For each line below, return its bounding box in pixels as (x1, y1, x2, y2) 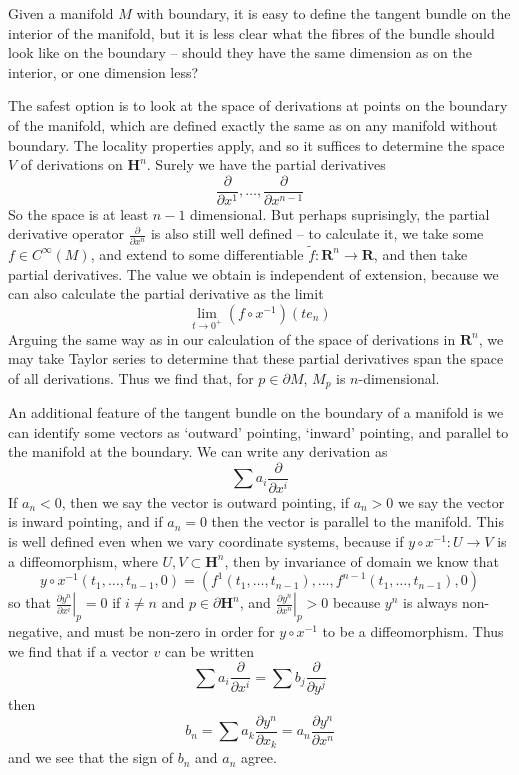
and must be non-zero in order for (67, 621, 275, 642)
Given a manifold (8, 3, 114, 23)
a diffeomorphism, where (8, 550, 158, 571)
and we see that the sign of (8, 747, 174, 768)
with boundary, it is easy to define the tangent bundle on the (136, 3, 511, 23)
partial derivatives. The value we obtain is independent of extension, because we (8, 263, 499, 284)
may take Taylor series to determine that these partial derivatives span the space (8, 348, 504, 369)
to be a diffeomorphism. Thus (322, 621, 504, 642)
